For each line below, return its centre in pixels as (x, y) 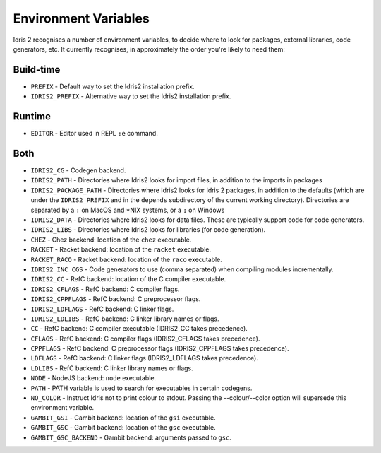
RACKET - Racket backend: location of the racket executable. (121, 249)
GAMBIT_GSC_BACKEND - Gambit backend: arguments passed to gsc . (131, 437)
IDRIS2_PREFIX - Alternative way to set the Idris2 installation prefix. (131, 96)
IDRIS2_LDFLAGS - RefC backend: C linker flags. (102, 309)
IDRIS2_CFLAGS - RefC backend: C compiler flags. (105, 289)
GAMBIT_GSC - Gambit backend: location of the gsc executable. (123, 428)
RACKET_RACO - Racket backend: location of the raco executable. (126, 259)
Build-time (37, 70)
